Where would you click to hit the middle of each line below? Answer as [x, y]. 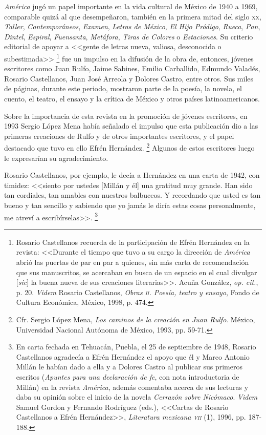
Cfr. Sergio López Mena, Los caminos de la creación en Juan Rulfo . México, [136, 319]
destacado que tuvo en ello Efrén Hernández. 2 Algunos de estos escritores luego [129, 147]
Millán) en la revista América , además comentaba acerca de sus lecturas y [132, 387]
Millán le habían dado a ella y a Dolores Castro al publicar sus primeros [129, 367]
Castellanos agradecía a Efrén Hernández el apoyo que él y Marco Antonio [133, 356]
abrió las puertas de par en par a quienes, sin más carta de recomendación [132, 262]
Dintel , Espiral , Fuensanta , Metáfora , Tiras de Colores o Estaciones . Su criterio [129, 36]
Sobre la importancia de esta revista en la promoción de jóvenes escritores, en [126, 116]
